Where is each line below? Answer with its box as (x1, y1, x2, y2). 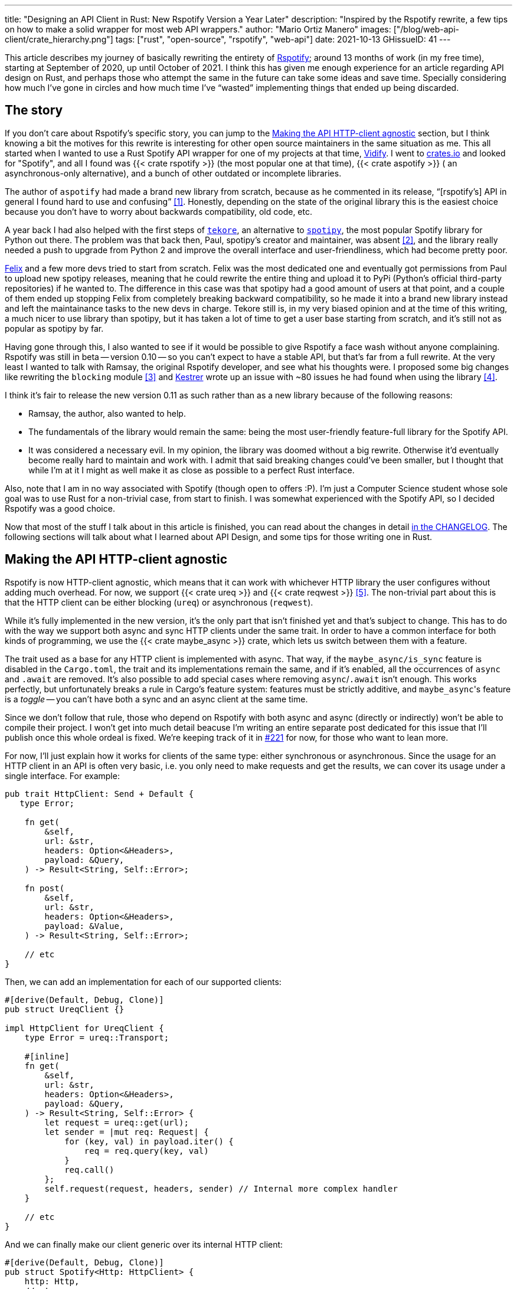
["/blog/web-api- (393, 24, 459, 34)
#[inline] (24, 1051, 70, 1061)
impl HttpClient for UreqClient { (5, 1023, 164, 1033)
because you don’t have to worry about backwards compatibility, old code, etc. (5, 206, 313, 217)
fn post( (24, 883, 65, 893)
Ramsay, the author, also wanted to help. (28, 408, 186, 418)
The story (5, 103, 63, 118)
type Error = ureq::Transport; (24, 1032, 169, 1042)
